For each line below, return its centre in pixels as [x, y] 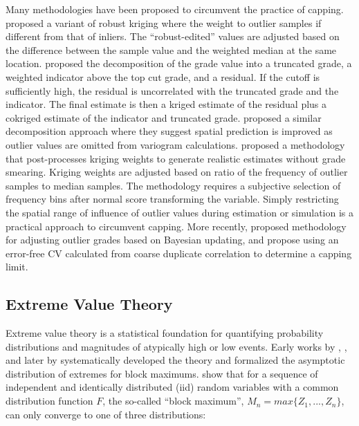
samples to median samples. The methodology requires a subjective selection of [173, 185]
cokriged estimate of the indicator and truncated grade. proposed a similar [164, 117]
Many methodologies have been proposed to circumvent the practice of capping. [175, 9]
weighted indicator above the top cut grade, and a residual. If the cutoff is [163, 76]
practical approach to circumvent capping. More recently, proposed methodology [176, 226]
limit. [17, 267]
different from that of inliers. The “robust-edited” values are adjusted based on [173, 36]
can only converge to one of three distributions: [106, 414]
